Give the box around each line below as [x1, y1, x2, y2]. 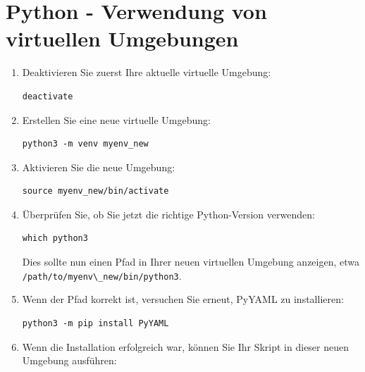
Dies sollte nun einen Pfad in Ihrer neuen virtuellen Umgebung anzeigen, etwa [22, 254, 360, 269]
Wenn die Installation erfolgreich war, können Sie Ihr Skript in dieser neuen [22, 339, 349, 354]
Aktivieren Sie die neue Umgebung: [22, 159, 175, 174]
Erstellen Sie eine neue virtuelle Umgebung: [22, 112, 211, 127]
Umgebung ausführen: [22, 353, 117, 368]
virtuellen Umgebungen [6, 24, 239, 53]
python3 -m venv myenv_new [22, 139, 149, 149]
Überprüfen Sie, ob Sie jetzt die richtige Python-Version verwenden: [22, 206, 315, 221]
